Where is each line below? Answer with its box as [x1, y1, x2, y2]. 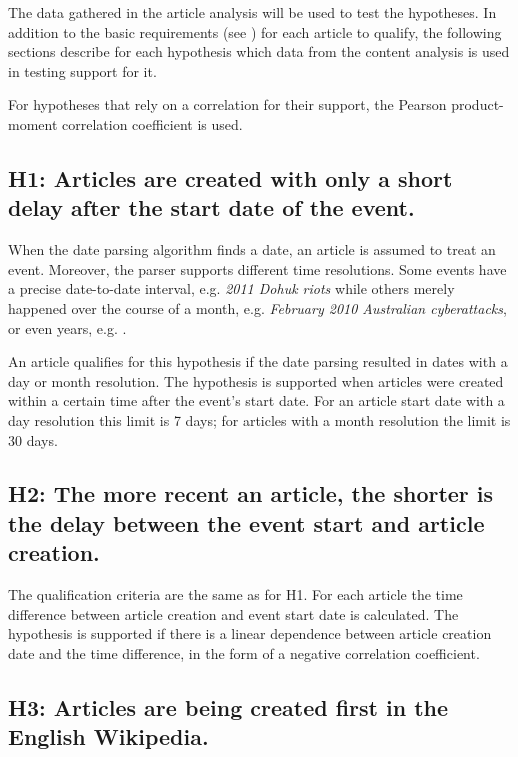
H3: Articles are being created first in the [8, 691, 449, 722]
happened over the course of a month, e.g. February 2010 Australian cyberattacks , [8, 297, 507, 318]
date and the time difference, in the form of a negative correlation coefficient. [8, 642, 480, 663]
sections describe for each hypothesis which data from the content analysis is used [8, 41, 510, 62]
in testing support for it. [8, 60, 157, 81]
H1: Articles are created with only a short [8, 162, 453, 193]
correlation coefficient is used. [62, 113, 243, 134]
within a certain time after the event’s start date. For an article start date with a [8, 390, 505, 411]
